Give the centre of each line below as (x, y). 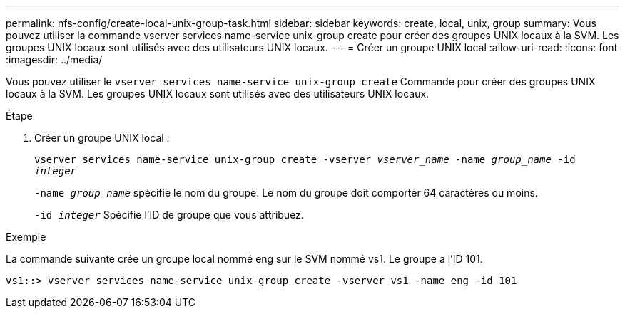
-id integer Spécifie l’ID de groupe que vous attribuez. (169, 215)
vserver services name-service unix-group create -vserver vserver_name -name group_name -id (305, 159)
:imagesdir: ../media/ (54, 59)
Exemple (26, 237)
